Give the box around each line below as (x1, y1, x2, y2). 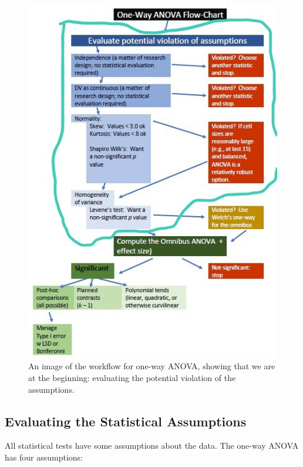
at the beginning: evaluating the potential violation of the (28, 372, 236, 383)
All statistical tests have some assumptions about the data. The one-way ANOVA (5, 439, 299, 452)
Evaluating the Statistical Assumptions (5, 412, 247, 430)
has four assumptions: (5, 451, 83, 463)
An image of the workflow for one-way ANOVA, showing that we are (28, 360, 275, 372)
